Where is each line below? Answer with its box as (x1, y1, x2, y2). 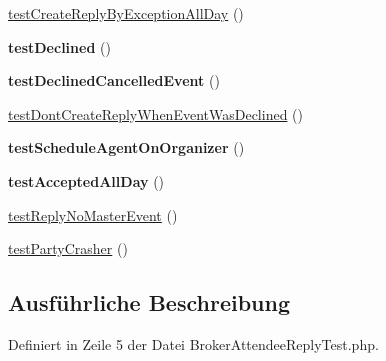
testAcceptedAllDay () (8, 170, 165, 191)
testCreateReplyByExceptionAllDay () (8, 3, 244, 23)
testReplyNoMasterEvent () (8, 204, 178, 225)
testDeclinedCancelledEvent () (8, 70, 220, 91)
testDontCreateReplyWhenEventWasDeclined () (8, 103, 303, 124)
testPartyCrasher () (8, 238, 128, 259)
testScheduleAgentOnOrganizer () (8, 137, 245, 158)
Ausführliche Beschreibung (8, 287, 290, 318)
